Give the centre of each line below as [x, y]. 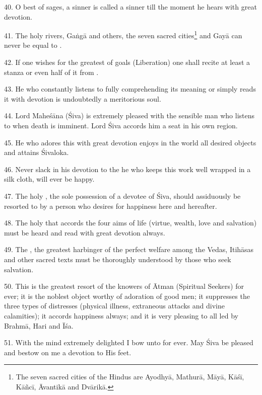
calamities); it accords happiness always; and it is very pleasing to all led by [121, 315]
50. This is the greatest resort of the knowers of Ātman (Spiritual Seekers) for [124, 286]
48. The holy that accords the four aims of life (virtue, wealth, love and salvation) [130, 223]
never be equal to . [33, 45]
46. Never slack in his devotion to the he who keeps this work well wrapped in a [127, 169]
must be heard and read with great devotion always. [85, 232]
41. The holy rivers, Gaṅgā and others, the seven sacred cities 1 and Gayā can [123, 34]
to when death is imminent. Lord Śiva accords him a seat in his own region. [121, 125]
